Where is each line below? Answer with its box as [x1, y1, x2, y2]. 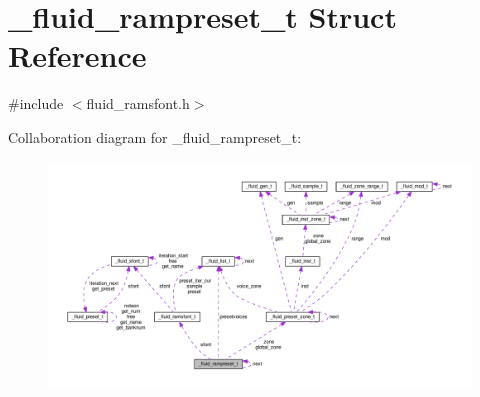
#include [8, 93, 64, 114]
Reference [8, 35, 147, 76]
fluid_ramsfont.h [86, 93, 190, 114]
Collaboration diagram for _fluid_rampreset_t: [8, 126, 302, 147]
